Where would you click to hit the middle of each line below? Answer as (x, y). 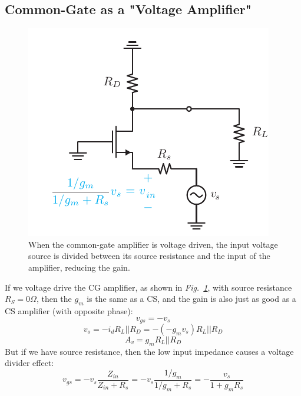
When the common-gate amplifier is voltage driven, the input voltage (153, 244)
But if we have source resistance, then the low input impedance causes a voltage (149, 351)
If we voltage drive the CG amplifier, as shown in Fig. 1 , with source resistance (148, 287)
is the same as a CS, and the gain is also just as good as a (191, 299)
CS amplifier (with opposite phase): (69, 310)
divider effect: (29, 363)
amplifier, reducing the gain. (79, 267)
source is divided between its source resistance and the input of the (149, 256)
